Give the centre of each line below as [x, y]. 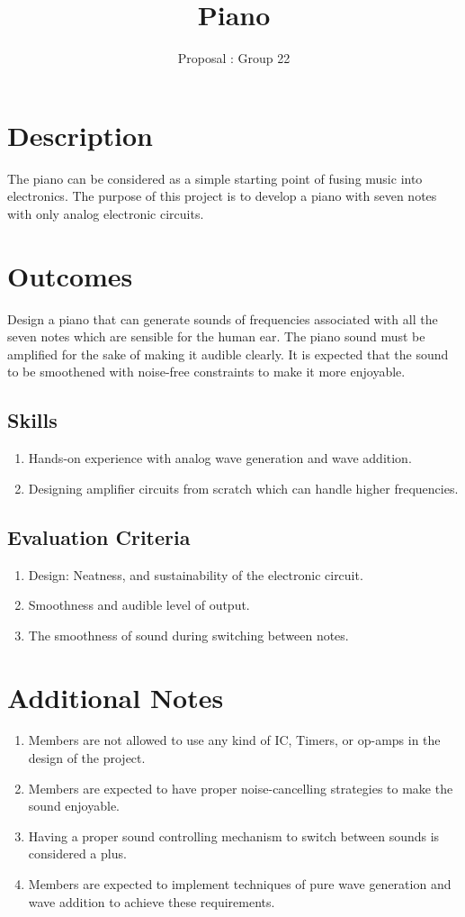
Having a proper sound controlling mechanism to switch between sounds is [234, 835]
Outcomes [70, 275]
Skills [32, 420]
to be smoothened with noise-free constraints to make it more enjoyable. [206, 372]
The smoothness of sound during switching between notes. [188, 635]
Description [80, 135]
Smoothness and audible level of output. [139, 605]
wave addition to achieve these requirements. [152, 901]
